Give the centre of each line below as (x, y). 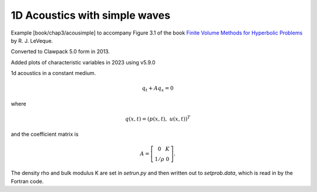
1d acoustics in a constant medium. (53, 73)
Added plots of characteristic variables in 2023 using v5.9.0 (83, 62)
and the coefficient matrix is (45, 134)
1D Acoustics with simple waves (90, 15)
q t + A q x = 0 (158, 89)
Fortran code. (27, 181)
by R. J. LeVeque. (32, 40)
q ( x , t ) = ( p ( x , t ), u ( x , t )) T (158, 119)
